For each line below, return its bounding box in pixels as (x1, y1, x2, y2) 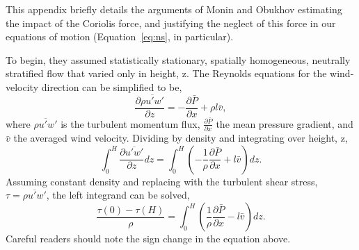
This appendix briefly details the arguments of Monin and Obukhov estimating (6, 2, 342, 16)
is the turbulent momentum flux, (61, 116, 200, 131)
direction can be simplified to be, (41, 79, 182, 94)
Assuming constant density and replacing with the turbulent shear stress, (6, 174, 318, 188)
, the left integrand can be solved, (46, 187, 190, 202)
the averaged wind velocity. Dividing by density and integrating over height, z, (13, 131, 348, 145)
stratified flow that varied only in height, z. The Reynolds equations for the (6, 66, 327, 81)
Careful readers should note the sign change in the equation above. (6, 231, 291, 246)
